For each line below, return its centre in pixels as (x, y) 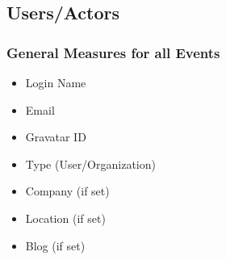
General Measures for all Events (113, 52)
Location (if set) (65, 218)
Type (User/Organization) (90, 164)
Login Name (56, 82)
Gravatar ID (56, 137)
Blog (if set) (55, 245)
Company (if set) (67, 191)
